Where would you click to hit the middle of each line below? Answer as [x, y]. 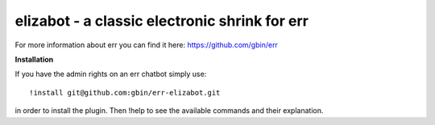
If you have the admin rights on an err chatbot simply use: [111, 74]
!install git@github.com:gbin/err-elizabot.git [125, 93]
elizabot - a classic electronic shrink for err [162, 21]
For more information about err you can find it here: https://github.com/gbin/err [146, 45]
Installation [34, 59]
